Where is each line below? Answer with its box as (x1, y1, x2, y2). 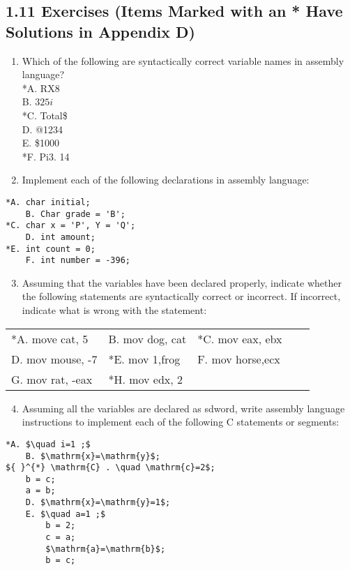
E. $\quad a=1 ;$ (25, 509, 106, 519)
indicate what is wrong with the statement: (22, 303, 207, 317)
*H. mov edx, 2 (108, 370, 183, 387)
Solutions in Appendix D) (6, 20, 195, 42)
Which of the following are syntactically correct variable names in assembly (22, 53, 344, 68)
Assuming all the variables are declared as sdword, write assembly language (22, 400, 345, 415)
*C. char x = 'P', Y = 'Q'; (6, 220, 136, 231)
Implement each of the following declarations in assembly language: (22, 172, 310, 187)
